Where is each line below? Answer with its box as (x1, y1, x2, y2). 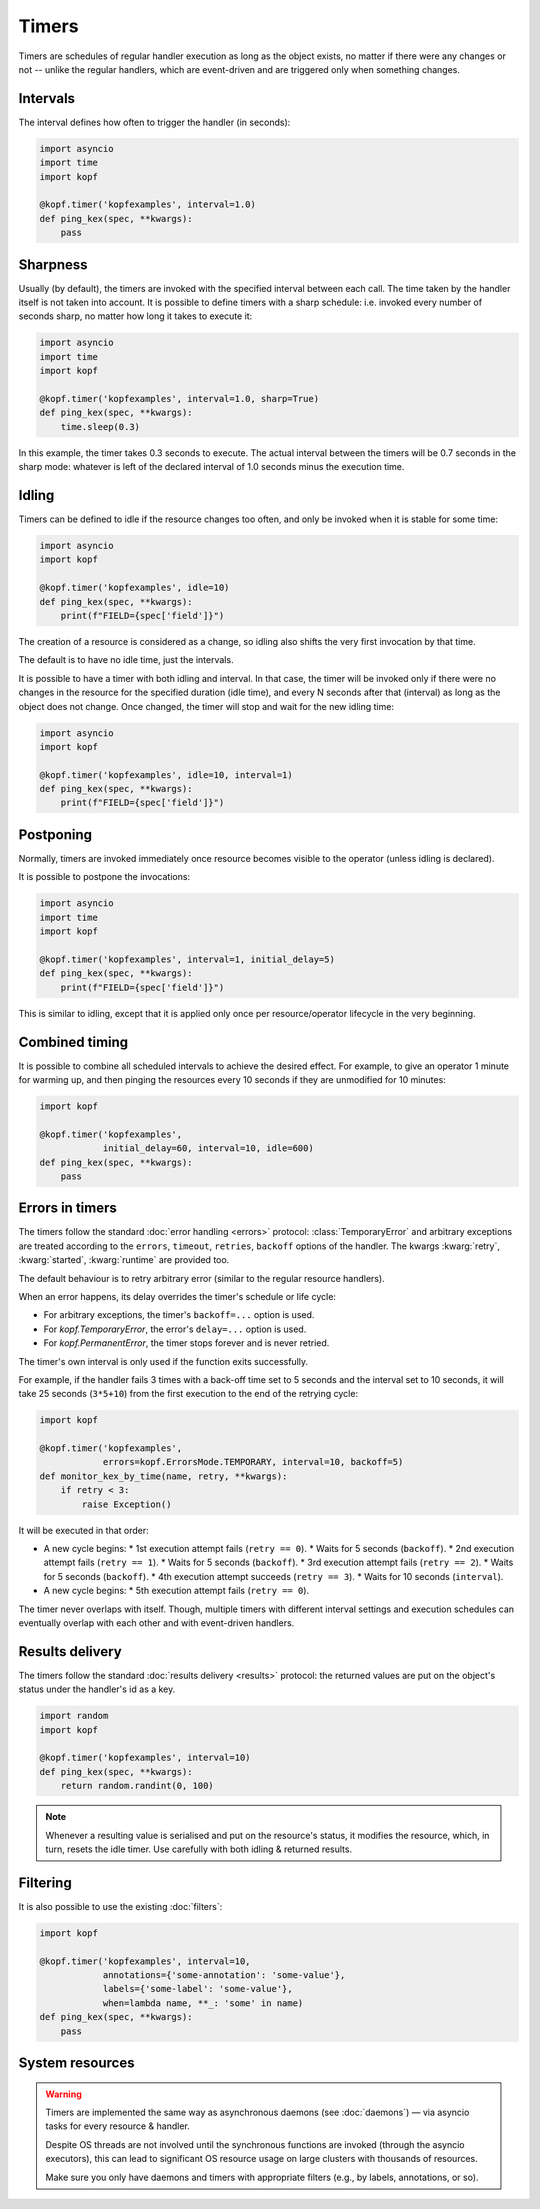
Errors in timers (18, 1200, 117, 1217)
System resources (18, 2055, 135, 2072)
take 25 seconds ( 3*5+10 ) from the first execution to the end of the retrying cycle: (18, 1388, 359, 1400)
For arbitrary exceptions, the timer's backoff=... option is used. (43, 1309, 315, 1321)
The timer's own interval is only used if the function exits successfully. (18, 1355, 309, 1367)
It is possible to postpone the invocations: (18, 871, 190, 883)
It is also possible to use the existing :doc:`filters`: (18, 1900, 223, 1912)
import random (39, 1710, 109, 1722)
